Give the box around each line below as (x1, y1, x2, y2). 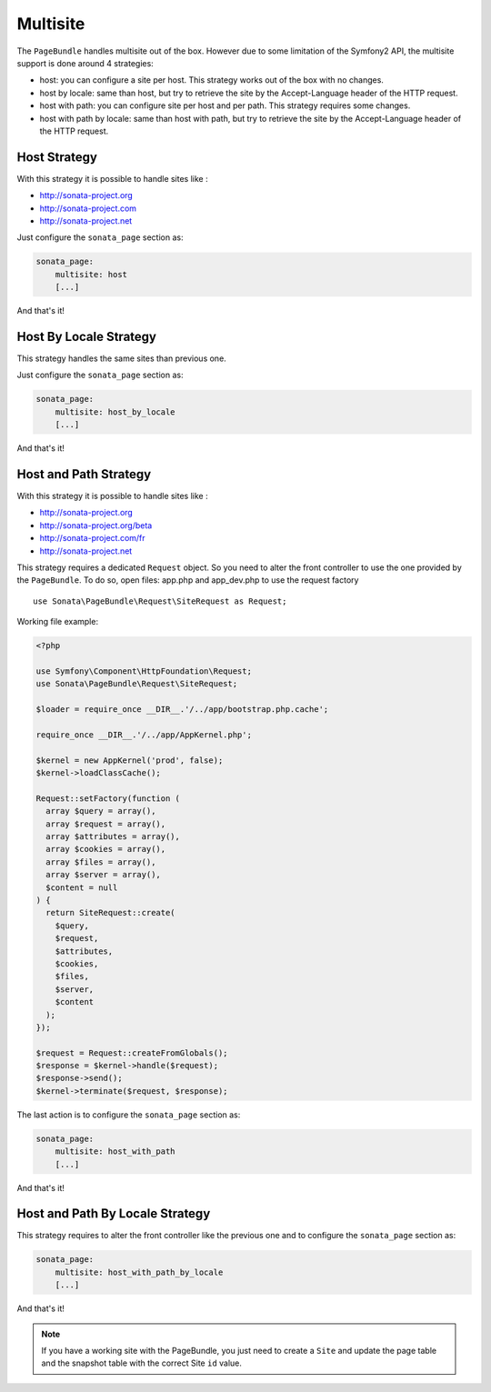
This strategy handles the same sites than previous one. (16, 353, 226, 364)
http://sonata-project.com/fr (39, 533, 145, 544)
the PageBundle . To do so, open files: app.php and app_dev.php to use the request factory (16, 575, 359, 586)
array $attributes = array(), (45, 832, 181, 842)
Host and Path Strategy (16, 466, 152, 482)
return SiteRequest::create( (45, 907, 176, 918)
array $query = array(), (45, 806, 156, 816)
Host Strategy (16, 149, 97, 165)
